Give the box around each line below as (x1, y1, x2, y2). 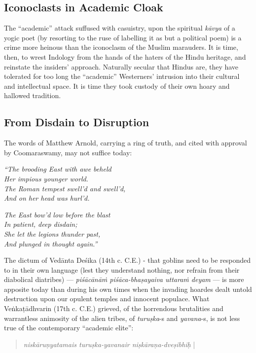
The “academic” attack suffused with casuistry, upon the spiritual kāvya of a (4, 23, 235, 33)
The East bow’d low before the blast (4, 209, 110, 219)
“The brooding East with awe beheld (4, 164, 111, 174)
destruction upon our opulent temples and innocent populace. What (4, 293, 210, 304)
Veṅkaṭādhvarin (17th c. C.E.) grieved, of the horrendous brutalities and (4, 303, 223, 314)
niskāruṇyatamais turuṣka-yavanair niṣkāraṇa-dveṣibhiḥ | (23, 339, 195, 349)
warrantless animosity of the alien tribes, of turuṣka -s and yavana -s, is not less (4, 313, 240, 323)
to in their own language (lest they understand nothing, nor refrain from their (4, 264, 240, 275)
